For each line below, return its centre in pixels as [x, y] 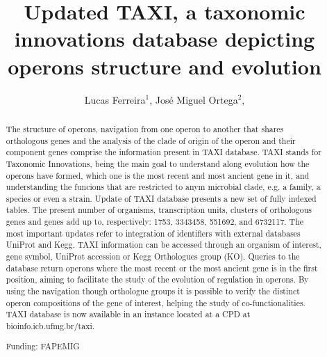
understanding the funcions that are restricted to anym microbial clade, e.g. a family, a [163, 187]
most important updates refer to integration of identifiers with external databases [153, 233]
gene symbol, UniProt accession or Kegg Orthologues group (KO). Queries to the [153, 256]
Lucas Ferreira [115, 99]
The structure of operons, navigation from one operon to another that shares [145, 128]
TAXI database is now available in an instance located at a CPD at [128, 314]
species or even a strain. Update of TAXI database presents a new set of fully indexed [161, 198]
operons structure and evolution [165, 66]
